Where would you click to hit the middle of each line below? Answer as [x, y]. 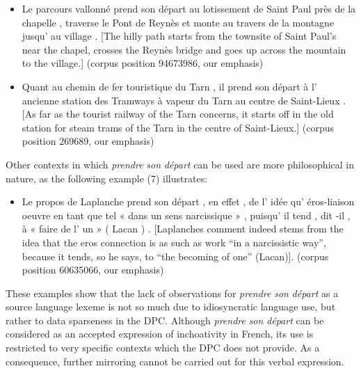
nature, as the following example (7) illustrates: [107, 178]
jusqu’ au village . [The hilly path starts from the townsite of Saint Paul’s [179, 36]
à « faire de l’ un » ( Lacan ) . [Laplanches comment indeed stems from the [183, 229]
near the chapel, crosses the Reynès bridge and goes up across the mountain [184, 49]
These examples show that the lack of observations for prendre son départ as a [172, 293]
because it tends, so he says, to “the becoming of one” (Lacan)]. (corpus [175, 256]
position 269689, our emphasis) [88, 141]
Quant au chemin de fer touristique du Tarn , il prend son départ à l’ [169, 86]
